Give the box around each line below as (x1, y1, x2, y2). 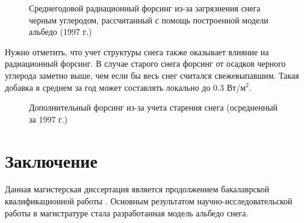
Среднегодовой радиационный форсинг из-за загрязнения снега (29, 2, 261, 14)
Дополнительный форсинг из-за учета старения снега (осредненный (29, 101, 278, 114)
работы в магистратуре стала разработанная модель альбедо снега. (5, 206, 249, 219)
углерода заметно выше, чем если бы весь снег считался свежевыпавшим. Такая (5, 69, 299, 81)
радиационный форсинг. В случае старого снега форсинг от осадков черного (5, 57, 286, 70)
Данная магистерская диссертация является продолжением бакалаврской (5, 183, 270, 195)
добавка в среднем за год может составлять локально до (5, 81, 211, 93)
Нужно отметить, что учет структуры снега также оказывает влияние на (5, 45, 269, 58)
